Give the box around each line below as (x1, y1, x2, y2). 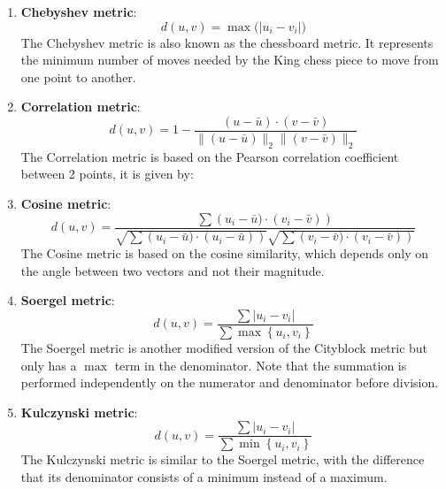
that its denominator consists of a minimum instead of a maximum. (20, 467, 388, 485)
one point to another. (20, 67, 136, 86)
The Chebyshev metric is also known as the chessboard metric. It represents (20, 33, 434, 51)
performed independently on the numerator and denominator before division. (20, 373, 439, 392)
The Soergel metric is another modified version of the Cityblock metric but (20, 338, 428, 356)
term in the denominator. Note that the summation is (114, 355, 407, 374)
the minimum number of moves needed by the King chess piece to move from (20, 50, 439, 69)
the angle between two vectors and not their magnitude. (20, 261, 325, 279)
